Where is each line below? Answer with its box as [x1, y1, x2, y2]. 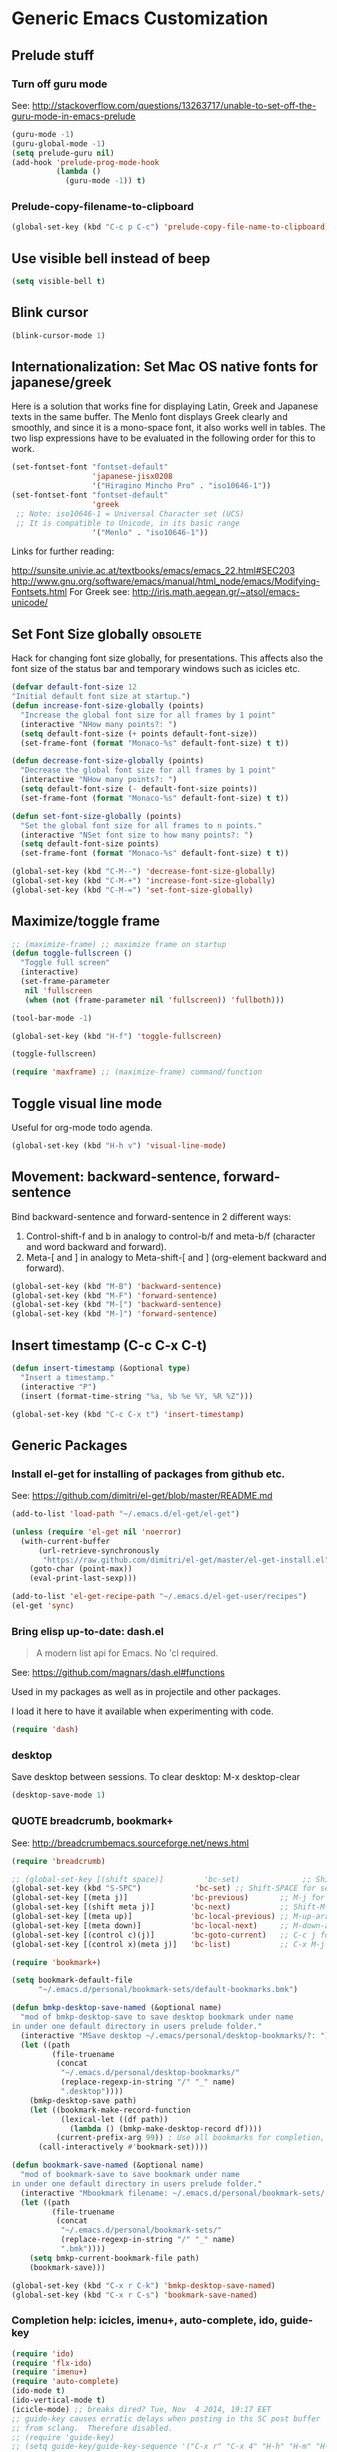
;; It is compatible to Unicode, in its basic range [15, 518, 241, 528]
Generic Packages [11, 1437, 128, 1454]
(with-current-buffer [20, 1536, 111, 1546]
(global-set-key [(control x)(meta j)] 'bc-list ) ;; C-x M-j [11, 1939, 326, 1949]
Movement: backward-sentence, [11, 1168, 221, 1186]
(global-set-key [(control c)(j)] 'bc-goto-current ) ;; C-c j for [11, 1930, 334, 1940]
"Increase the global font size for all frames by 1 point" [20, 710, 276, 720]
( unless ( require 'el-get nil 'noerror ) [11, 1527, 183, 1537]
